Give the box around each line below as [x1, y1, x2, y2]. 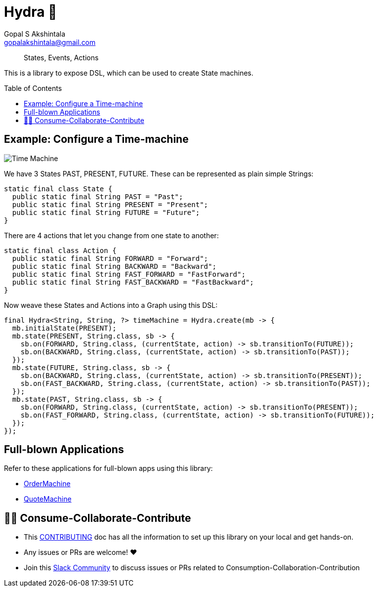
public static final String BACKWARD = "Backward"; [12, 262, 216, 270]
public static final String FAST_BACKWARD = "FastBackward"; [12, 278, 254, 286]
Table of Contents [4, 84, 62, 92]
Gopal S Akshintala [4, 29, 66, 38]
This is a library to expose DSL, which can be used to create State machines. [4, 68, 253, 77]
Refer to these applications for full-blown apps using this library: [4, 464, 213, 473]
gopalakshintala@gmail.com [4, 38, 96, 46]
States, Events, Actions [24, 53, 99, 62]
